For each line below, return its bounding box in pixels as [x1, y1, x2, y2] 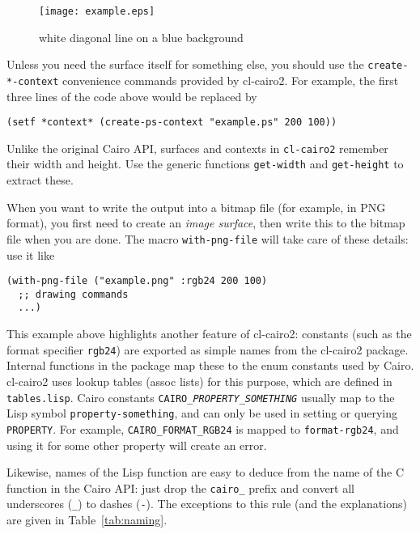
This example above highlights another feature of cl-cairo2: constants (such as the [6, 325, 412, 342]
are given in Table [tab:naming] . [6, 511, 168, 528]
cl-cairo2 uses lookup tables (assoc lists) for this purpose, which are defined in [6, 372, 392, 389]
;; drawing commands [18, 288, 129, 300]
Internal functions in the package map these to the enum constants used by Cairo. [6, 357, 414, 374]
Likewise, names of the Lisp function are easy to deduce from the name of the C [6, 464, 405, 481]
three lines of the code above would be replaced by [6, 87, 257, 104]
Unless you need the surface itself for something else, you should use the [6, 56, 364, 73]
